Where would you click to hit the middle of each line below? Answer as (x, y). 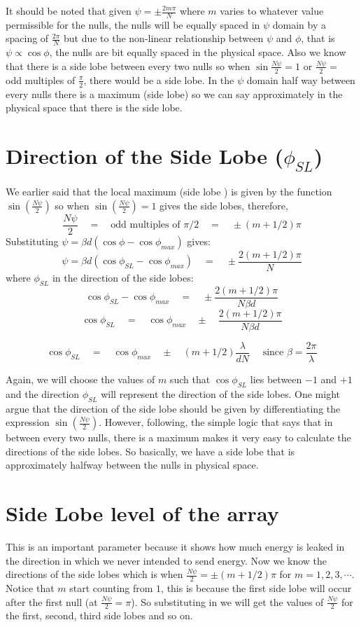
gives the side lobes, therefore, (224, 205)
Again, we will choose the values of (80, 379)
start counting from (111, 588)
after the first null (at (52, 601)
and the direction (43, 393)
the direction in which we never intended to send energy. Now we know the (167, 560)
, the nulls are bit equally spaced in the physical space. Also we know (198, 52)
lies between (276, 379)
